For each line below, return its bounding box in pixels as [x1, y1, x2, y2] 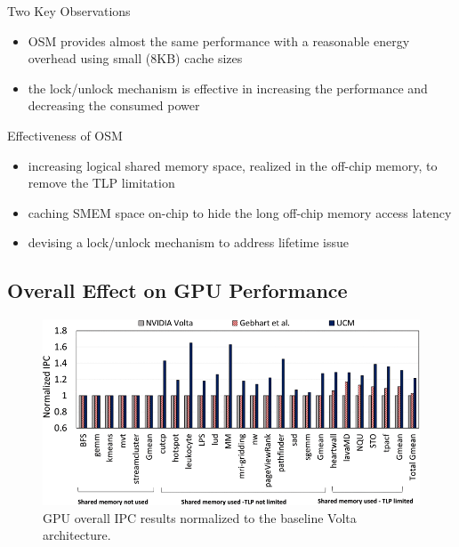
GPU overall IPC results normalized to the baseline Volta [43, 508, 357, 527]
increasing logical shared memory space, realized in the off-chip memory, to [28, 156, 438, 174]
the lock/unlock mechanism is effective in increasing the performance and [28, 78, 428, 97]
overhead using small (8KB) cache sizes [28, 49, 243, 68]
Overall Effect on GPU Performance [7, 277, 348, 304]
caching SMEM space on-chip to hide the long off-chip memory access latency [28, 203, 452, 221]
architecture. [43, 526, 111, 544]
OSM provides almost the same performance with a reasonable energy [28, 31, 410, 50]
